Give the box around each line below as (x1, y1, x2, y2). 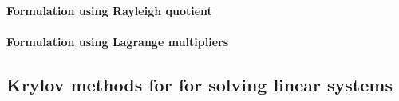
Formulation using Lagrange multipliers (6, 33, 228, 49)
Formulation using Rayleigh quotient (6, 2, 212, 18)
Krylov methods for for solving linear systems (6, 72, 393, 96)
